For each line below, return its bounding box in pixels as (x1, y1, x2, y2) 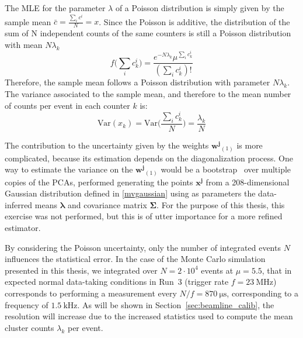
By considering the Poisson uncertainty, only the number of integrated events (5, 241, 281, 253)
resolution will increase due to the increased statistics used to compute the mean (5, 310, 293, 322)
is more (236, 139, 263, 151)
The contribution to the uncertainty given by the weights (5, 139, 209, 151)
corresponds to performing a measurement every (5, 287, 177, 299)
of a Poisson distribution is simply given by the (115, 2, 284, 13)
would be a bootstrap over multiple (161, 163, 291, 175)
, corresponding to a (227, 287, 299, 299)
